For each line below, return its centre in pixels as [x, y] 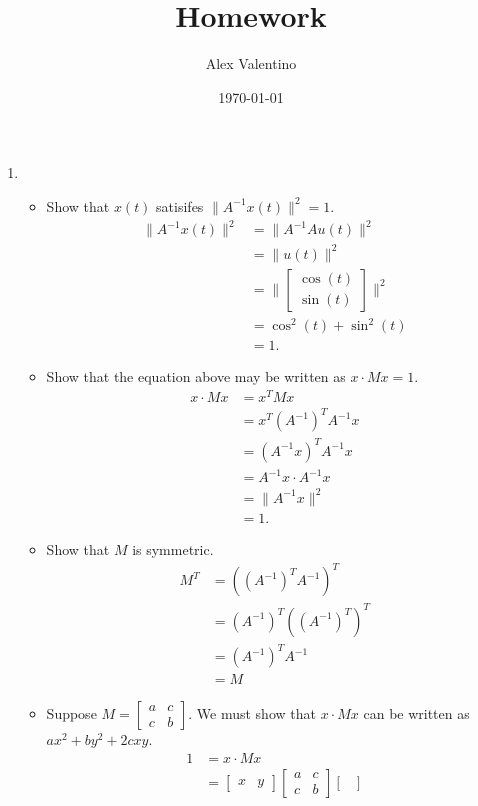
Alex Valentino [251, 63]
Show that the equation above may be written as [196, 376]
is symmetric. [173, 549]
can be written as [416, 713]
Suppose [71, 713]
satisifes [180, 205]
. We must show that [252, 713]
